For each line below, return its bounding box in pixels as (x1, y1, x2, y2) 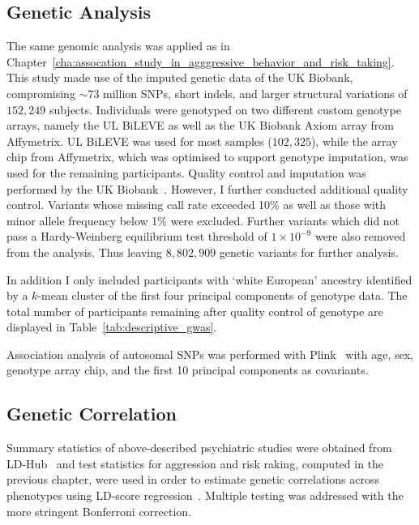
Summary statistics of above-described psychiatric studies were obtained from (6, 439, 392, 456)
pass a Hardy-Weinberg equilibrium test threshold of (6, 228, 267, 245)
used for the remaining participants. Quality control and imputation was (6, 164, 366, 181)
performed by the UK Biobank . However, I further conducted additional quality (6, 180, 408, 197)
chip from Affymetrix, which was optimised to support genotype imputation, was (6, 148, 408, 165)
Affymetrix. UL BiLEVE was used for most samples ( (6, 132, 272, 149)
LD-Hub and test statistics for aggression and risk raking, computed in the (6, 455, 384, 472)
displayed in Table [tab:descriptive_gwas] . (6, 318, 217, 335)
